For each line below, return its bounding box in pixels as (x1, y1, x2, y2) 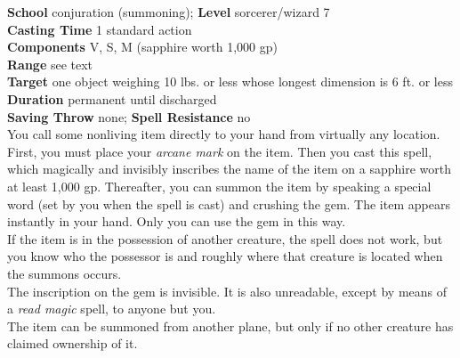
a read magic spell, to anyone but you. (7, 299, 216, 318)
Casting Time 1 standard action (7, 20, 192, 38)
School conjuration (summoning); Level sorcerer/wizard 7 (7, 3, 330, 20)
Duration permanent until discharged (7, 89, 217, 108)
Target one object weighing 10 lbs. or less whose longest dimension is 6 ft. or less (7, 72, 453, 91)
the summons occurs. (7, 264, 122, 282)
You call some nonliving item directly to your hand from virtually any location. (7, 125, 440, 143)
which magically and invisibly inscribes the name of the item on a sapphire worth (7, 159, 451, 178)
